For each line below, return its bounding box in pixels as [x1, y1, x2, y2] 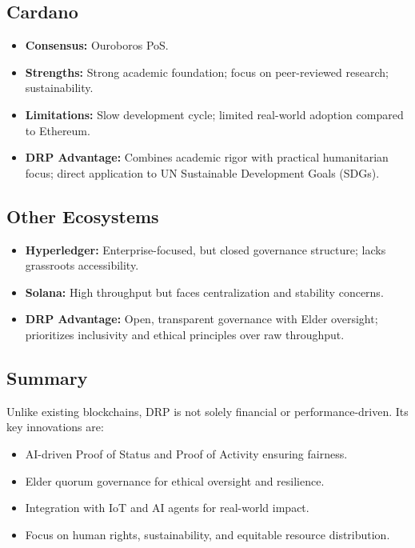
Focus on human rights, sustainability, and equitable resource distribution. [25, 526, 390, 542]
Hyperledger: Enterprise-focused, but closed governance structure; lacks [25, 241, 386, 258]
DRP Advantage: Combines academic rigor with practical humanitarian [25, 149, 389, 166]
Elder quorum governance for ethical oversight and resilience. [25, 472, 325, 489]
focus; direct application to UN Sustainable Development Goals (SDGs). [25, 164, 380, 181]
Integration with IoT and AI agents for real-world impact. [25, 499, 309, 516]
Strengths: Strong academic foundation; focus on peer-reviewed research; [25, 63, 389, 80]
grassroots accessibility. [25, 257, 139, 274]
